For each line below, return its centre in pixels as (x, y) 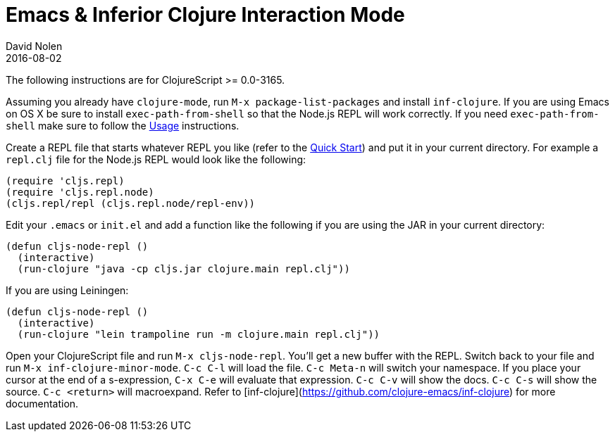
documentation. (42, 403)
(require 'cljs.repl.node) (80, 192)
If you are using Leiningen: (67, 290)
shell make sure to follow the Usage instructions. (123, 125)
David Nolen (34, 46)
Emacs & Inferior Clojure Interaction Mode (205, 15)
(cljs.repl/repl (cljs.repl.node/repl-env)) (131, 203)
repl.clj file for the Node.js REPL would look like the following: (156, 159)
